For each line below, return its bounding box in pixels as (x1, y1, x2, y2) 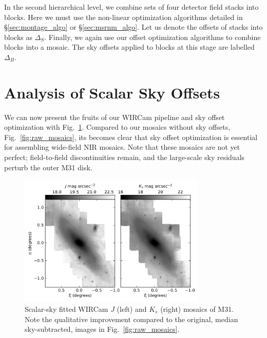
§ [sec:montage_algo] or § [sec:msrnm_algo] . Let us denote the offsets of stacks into (4, 22, 263, 32)
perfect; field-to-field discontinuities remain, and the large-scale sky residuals (4, 152, 245, 163)
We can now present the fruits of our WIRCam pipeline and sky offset (4, 111, 225, 122)
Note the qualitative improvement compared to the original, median (25, 313, 238, 324)
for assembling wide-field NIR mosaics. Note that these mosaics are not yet (4, 142, 240, 152)
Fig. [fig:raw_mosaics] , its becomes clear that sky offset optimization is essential (4, 131, 258, 142)
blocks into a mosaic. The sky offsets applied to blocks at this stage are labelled (4, 42, 255, 52)
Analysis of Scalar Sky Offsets (4, 82, 220, 103)
